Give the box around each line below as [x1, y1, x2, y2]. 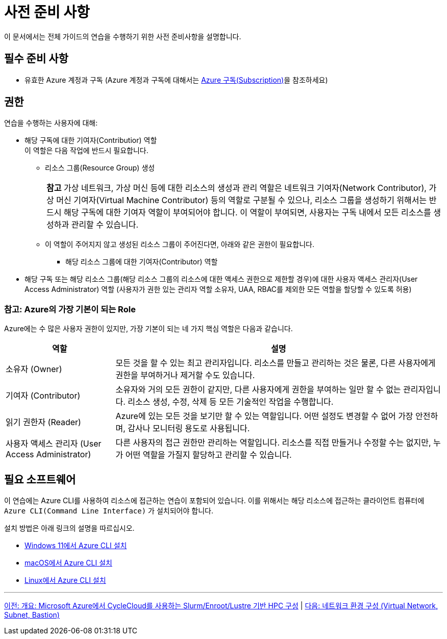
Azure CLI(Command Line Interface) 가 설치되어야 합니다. [4, 506, 213, 515]
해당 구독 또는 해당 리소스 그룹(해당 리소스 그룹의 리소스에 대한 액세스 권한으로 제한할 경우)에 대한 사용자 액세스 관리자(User [24, 275, 418, 284]
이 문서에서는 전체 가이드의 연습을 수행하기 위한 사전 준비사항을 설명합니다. [4, 32, 241, 41]
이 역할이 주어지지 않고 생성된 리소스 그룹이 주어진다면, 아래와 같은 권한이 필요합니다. [45, 240, 314, 249]
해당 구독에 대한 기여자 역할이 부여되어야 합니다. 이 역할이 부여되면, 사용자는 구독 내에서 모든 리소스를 [63, 207, 431, 218]
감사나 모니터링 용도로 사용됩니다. [128, 423, 250, 434]
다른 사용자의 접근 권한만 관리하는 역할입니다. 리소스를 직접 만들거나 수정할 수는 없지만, [115, 437, 431, 448]
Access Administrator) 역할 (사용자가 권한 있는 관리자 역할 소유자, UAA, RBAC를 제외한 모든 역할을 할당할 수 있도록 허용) [24, 285, 412, 294]
